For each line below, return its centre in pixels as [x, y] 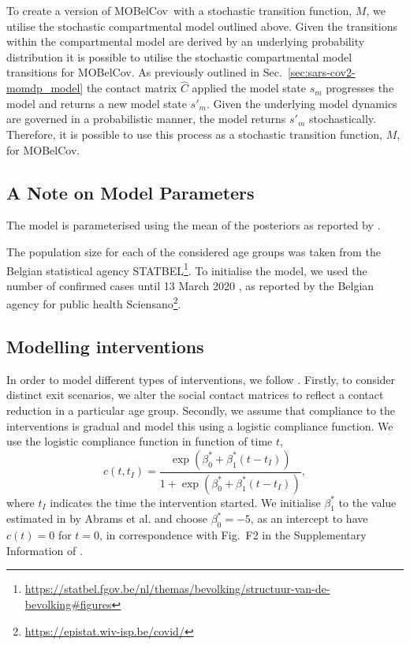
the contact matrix [132, 88]
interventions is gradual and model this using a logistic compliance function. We [200, 425]
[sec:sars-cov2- [321, 72]
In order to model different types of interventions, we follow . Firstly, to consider [201, 379]
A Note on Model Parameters [130, 192]
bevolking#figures [68, 604]
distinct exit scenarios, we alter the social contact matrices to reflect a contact [195, 395]
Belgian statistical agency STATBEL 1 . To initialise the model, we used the [187, 269]
